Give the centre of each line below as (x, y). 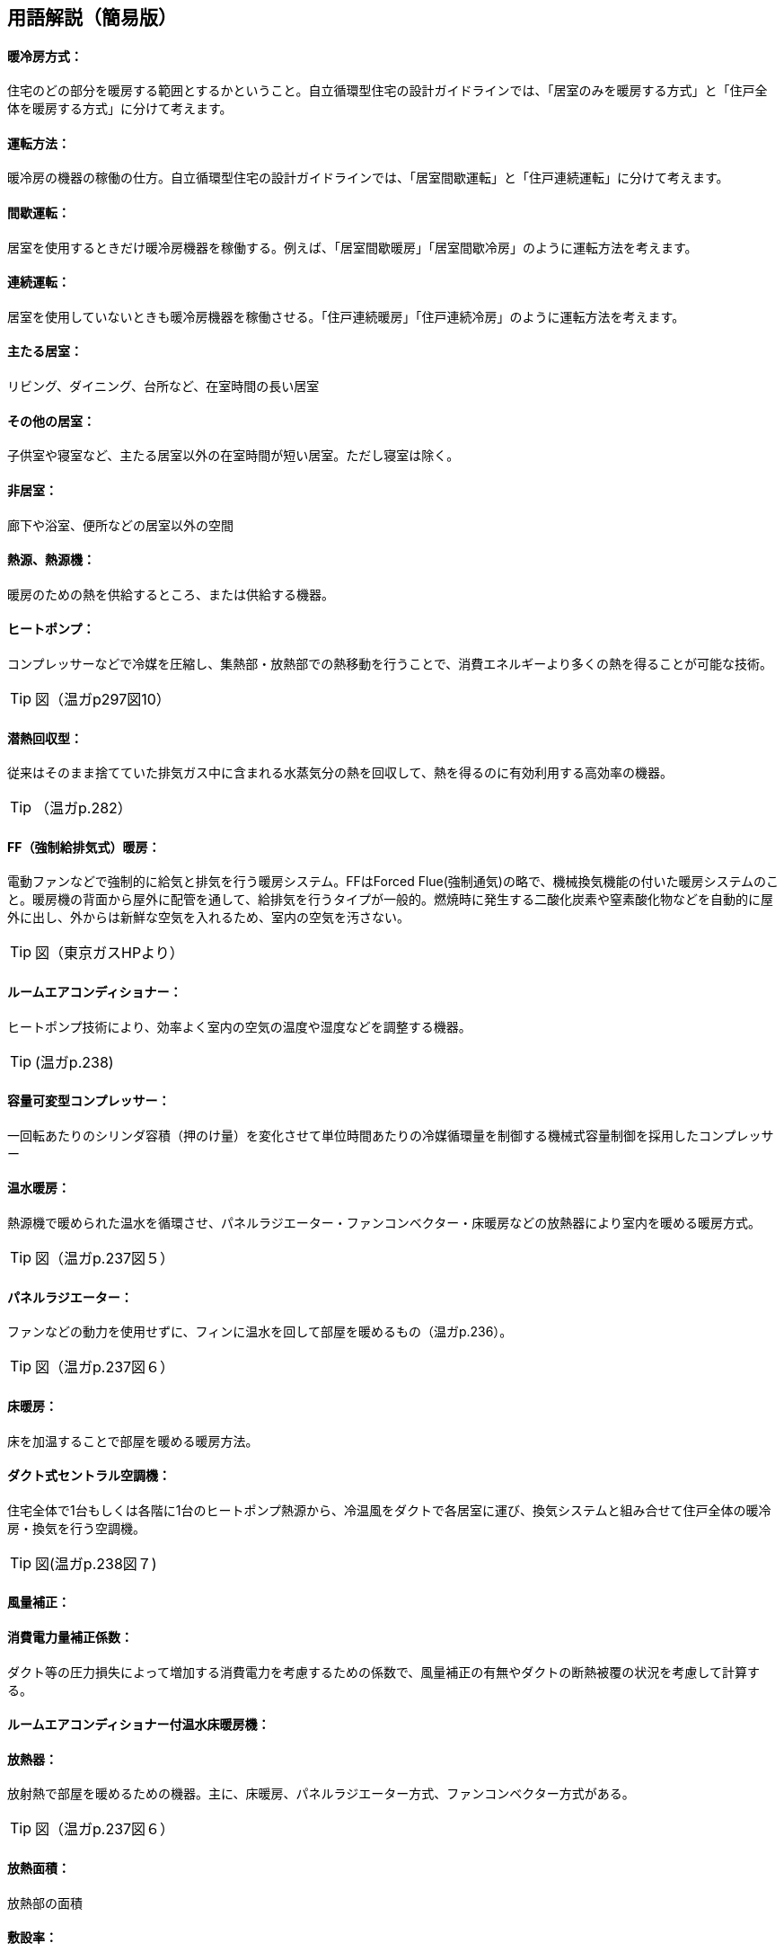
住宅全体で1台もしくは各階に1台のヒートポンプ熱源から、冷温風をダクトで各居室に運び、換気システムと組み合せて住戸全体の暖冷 (389, 1510)
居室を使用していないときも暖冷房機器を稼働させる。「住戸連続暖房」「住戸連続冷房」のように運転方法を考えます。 (346, 316)
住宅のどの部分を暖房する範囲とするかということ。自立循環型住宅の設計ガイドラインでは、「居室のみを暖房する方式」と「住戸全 (388, 91)
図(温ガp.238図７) (96, 1563)
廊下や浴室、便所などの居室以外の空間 (120, 525)
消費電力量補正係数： (70, 1637)
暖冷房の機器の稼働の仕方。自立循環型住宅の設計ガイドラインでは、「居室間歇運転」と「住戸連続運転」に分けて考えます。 (368, 178)
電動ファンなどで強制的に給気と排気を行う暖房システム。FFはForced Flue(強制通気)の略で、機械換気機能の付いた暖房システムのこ (393, 882)
